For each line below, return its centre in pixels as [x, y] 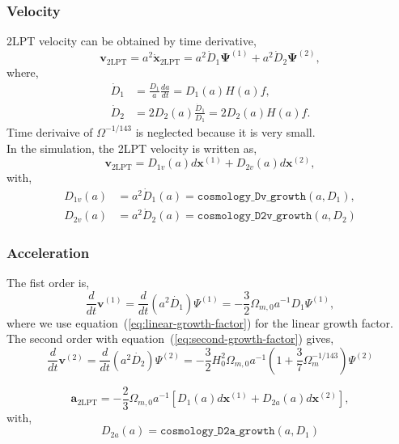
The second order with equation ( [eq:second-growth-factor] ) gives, [170, 338]
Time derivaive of [50, 131]
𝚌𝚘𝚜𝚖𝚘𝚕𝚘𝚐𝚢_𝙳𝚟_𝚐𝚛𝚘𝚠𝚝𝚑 [252, 196]
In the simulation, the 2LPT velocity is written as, [132, 148]
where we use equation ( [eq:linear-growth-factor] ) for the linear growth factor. [200, 322]
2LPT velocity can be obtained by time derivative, [132, 41]
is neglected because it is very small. [225, 131]
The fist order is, [48, 283]
